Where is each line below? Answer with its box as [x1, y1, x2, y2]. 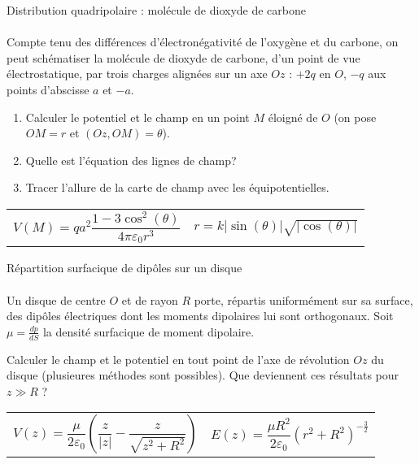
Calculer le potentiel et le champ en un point [25, 108, 250, 125]
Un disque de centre [7, 291, 106, 308]
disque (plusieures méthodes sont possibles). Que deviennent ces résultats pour [7, 366, 399, 384]
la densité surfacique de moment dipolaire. [42, 323, 255, 340]
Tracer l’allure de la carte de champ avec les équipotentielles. [25, 179, 330, 196]
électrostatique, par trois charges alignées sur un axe [7, 65, 268, 82]
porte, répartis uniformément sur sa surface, [194, 291, 413, 308]
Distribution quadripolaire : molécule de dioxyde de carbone [7, 2, 306, 18]
